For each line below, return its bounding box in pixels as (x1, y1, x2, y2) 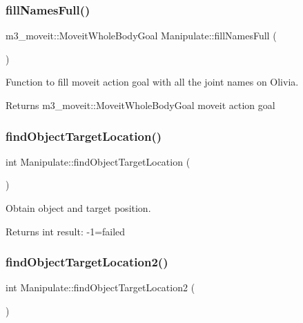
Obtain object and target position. (6, 201, 151, 215)
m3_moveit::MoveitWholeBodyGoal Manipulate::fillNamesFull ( (6, 28, 277, 43)
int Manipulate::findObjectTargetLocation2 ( (6, 280, 195, 295)
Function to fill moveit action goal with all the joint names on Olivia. (6, 75, 299, 89)
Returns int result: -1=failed (6, 224, 126, 238)
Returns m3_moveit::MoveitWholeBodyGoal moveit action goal (6, 98, 275, 112)
